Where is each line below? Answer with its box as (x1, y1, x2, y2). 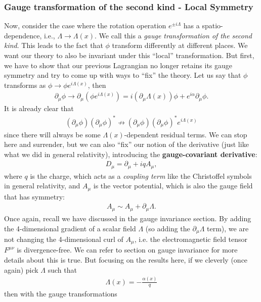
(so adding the (145, 223, 190, 233)
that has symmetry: (4, 191, 65, 202)
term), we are (207, 223, 249, 233)
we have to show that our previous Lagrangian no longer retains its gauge (4, 60, 233, 70)
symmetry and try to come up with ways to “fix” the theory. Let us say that (4, 70, 241, 80)
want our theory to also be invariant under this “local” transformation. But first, (4, 50, 254, 60)
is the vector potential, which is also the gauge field (93, 180, 253, 191)
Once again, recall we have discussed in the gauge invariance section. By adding (4, 213, 251, 223)
